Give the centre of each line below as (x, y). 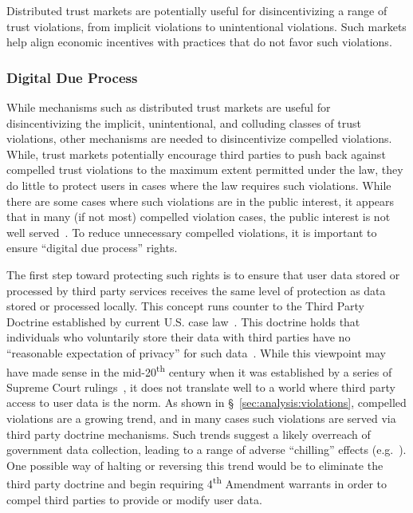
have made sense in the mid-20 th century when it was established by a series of (199, 370)
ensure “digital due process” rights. (92, 248)
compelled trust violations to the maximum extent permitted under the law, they (205, 170)
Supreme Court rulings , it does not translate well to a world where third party (201, 387)
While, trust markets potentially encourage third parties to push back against (196, 154)
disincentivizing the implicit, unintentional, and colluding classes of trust (184, 122)
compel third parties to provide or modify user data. (134, 499)
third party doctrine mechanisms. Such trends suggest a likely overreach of (189, 434)
